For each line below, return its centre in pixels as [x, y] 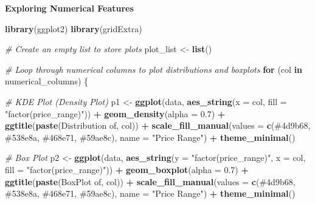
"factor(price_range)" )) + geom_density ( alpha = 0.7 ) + [115, 113]
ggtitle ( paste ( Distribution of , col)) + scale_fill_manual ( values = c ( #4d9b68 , [158, 125]
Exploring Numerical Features [69, 8]
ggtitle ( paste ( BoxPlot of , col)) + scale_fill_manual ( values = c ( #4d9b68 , [150, 181]
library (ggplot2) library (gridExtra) [74, 28]
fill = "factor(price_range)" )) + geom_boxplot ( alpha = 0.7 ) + [127, 169]
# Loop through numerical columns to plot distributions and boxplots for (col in [154, 69]
